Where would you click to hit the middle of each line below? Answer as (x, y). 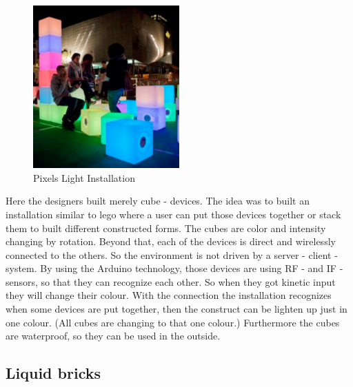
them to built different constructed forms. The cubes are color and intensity (166, 228)
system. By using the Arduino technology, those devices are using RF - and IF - (174, 268)
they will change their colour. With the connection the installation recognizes (169, 295)
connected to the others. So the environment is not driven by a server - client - (172, 254)
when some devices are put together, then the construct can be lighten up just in (176, 309)
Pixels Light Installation (84, 177)
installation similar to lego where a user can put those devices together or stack (173, 214)
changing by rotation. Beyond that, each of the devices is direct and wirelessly (171, 241)
